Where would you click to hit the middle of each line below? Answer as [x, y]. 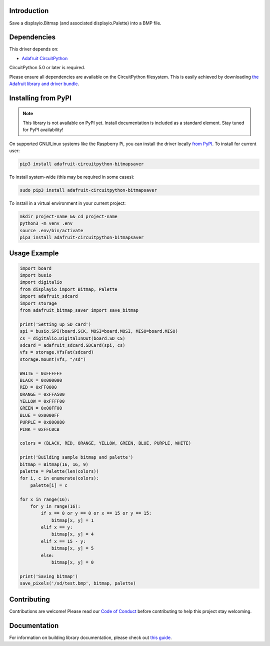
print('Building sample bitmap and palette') [76, 457]
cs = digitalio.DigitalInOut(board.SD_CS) [72, 338]
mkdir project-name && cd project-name [68, 216]
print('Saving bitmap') [49, 576]
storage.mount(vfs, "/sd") [53, 359]
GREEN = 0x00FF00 [41, 408]
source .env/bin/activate [51, 230]
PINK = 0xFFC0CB [40, 429]
